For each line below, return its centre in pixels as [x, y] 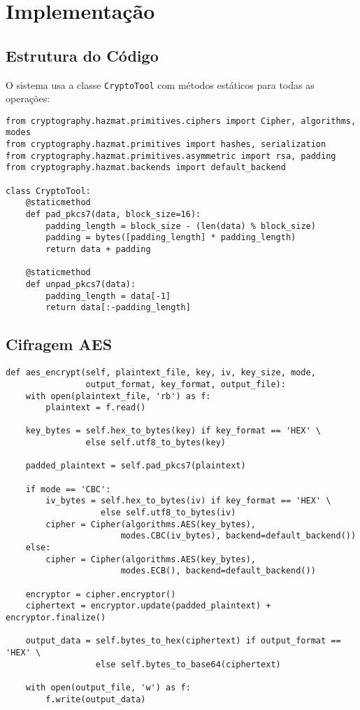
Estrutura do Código [82, 55]
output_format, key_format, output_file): [186, 384]
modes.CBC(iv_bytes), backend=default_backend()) [238, 536]
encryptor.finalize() [56, 617]
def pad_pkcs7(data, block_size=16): [113, 215]
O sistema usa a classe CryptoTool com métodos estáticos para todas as [160, 84]
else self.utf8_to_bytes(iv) [168, 513]
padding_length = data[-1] [108, 296]
